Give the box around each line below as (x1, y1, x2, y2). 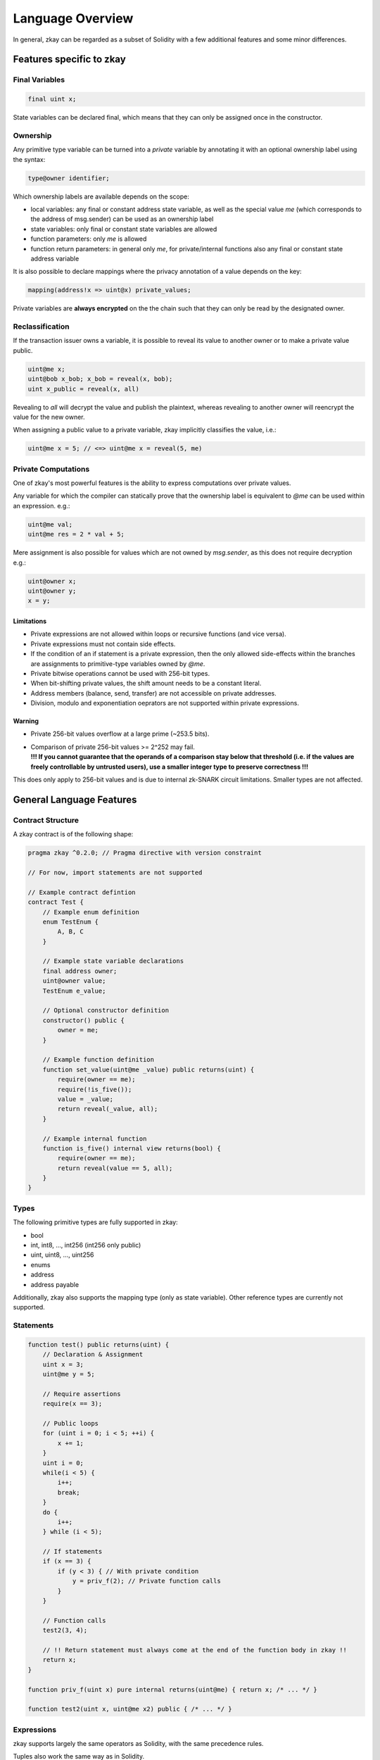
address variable (30, 254, 80, 263)
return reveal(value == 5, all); (57, 1164, 173, 1172)
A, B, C (57, 928, 84, 936)
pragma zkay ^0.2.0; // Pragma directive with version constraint (27, 849, 262, 857)
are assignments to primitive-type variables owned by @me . (30, 659, 205, 668)
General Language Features (13, 793, 137, 805)
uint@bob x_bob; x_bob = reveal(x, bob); (27, 375, 173, 383)
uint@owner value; (42, 977, 106, 985)
